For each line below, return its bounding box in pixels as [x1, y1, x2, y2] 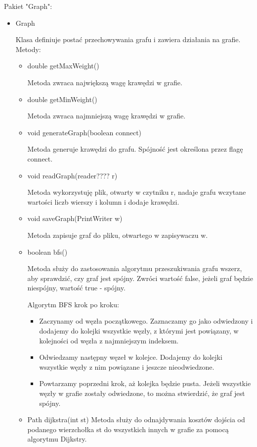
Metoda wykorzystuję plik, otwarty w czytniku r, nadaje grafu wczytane [27, 187, 246, 197]
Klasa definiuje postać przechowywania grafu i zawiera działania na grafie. [15, 34, 241, 45]
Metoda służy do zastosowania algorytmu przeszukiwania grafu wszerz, [27, 263, 242, 274]
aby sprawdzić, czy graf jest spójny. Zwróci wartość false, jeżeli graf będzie [27, 273, 253, 283]
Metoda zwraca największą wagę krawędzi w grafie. [27, 77, 182, 87]
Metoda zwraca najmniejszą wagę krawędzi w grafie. [27, 111, 186, 121]
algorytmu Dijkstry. [27, 434, 87, 444]
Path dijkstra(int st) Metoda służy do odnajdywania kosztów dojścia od [27, 414, 245, 425]
